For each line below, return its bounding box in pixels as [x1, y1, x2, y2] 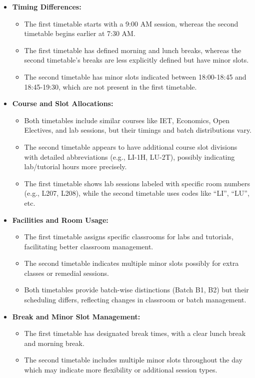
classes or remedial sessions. [24, 267, 109, 278]
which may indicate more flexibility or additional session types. [24, 364, 217, 375]
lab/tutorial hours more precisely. [24, 161, 127, 172]
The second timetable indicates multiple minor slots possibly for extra [24, 258, 239, 268]
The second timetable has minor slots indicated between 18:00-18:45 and [24, 71, 246, 82]
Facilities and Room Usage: [12, 214, 108, 225]
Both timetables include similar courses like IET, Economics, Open [24, 115, 230, 125]
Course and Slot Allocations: [12, 98, 113, 109]
